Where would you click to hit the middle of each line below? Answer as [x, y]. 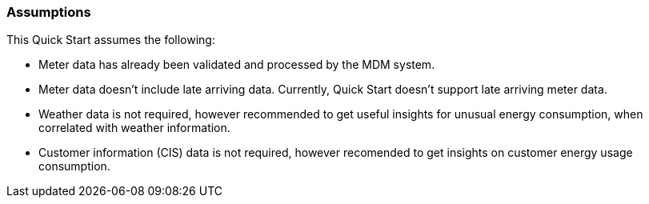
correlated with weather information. [134, 128]
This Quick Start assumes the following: [111, 40]
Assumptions [49, 12]
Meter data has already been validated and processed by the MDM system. [237, 65]
